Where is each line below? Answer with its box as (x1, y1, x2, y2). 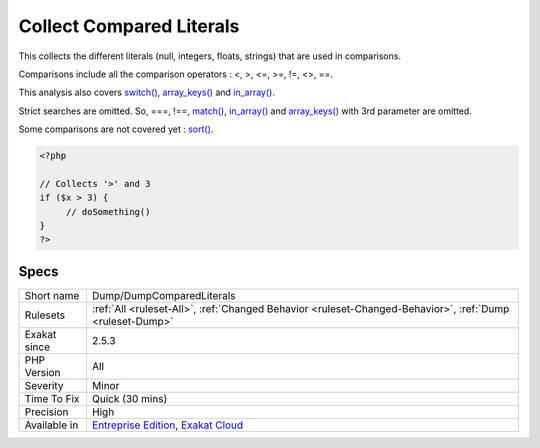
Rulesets (24, 308, 65, 322)
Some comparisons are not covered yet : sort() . (18, 123, 214, 135)
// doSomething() (65, 206, 151, 217)
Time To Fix (24, 391, 80, 405)
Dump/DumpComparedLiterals (91, 288, 236, 302)
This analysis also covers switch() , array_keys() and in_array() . (18, 86, 275, 99)
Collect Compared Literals (18, 15, 240, 37)
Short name (24, 288, 80, 302)
